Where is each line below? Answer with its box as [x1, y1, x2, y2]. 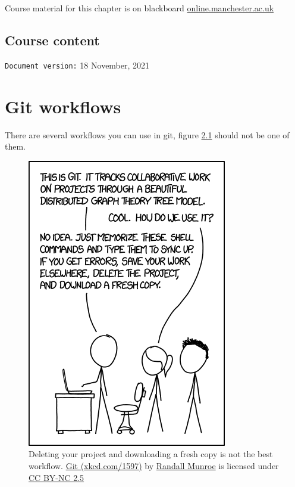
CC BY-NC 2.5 [29, 471, 84, 483]
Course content [5, 30, 100, 49]
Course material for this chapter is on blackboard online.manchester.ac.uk [5, 2, 274, 14]
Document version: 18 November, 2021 [5, 58, 150, 71]
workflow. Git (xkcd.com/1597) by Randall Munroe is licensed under [29, 459, 279, 472]
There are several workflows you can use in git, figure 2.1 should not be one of [5, 128, 290, 141]
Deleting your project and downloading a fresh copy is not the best [29, 448, 273, 460]
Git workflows [5, 94, 121, 118]
